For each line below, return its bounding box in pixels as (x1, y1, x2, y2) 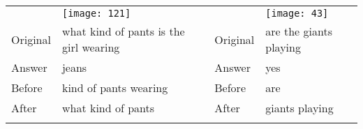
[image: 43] (265, 8, 329, 19)
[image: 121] (61, 8, 131, 19)
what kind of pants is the (61, 23, 185, 39)
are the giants (265, 23, 332, 39)
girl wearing (61, 39, 120, 55)
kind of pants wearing (61, 79, 168, 96)
